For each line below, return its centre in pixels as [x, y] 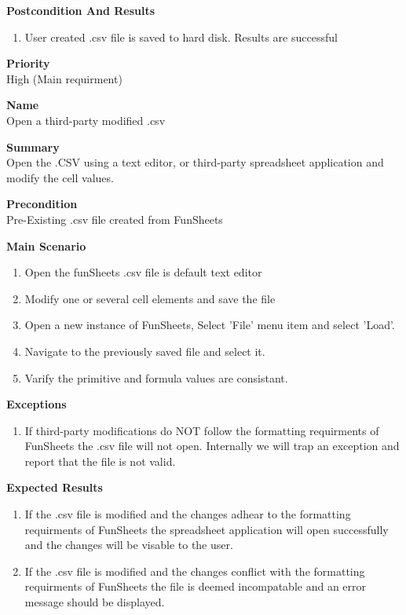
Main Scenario [46, 245]
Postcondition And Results [81, 10]
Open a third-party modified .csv [86, 120]
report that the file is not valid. [100, 461]
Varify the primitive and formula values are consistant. [156, 377]
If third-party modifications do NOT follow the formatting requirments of [202, 430]
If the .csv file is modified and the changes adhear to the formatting [188, 514]
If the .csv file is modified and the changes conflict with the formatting [195, 571]
